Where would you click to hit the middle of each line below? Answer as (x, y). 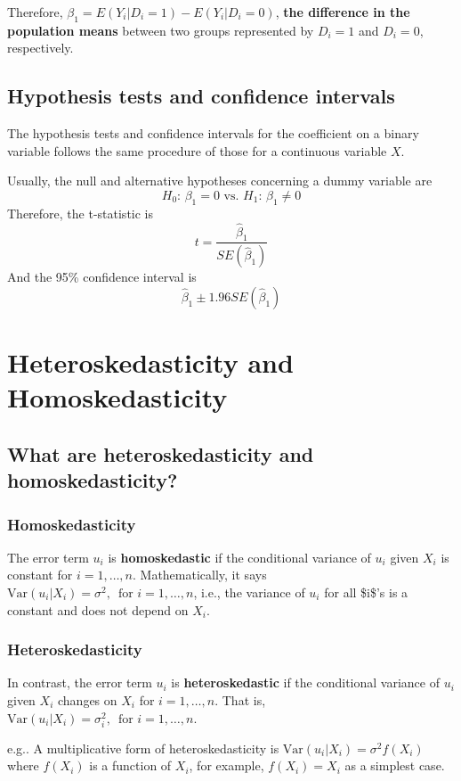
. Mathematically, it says (200, 575)
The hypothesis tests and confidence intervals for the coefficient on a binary (213, 133)
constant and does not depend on (98, 609)
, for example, (226, 765)
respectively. (40, 48)
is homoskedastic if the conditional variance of (239, 557)
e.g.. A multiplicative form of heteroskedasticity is (143, 748)
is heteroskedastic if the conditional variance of (305, 682)
